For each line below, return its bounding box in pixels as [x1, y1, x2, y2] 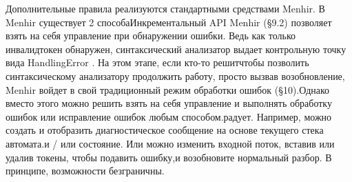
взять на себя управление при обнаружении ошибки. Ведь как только [6, 28, 296, 43]
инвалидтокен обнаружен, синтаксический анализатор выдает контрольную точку [6, 41, 346, 56]
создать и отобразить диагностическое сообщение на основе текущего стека [6, 123, 324, 137]
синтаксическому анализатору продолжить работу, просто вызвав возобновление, [6, 68, 345, 83]
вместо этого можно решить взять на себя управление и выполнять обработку [6, 96, 332, 110]
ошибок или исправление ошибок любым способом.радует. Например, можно [6, 109, 332, 123]
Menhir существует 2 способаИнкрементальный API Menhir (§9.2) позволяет [6, 14, 332, 29]
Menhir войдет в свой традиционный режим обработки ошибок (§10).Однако [6, 82, 330, 97]
